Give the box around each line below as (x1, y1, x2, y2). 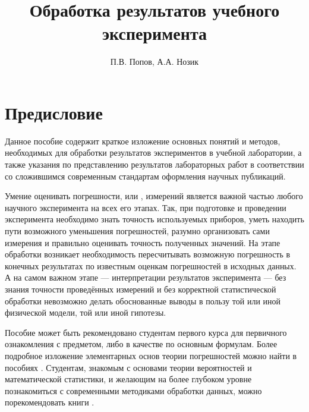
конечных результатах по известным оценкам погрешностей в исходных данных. (5, 259, 297, 272)
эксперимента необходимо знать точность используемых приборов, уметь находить (5, 213, 304, 225)
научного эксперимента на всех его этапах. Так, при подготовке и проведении (5, 201, 286, 213)
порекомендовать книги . (5, 396, 94, 408)
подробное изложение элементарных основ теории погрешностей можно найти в (5, 349, 297, 361)
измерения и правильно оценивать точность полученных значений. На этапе (5, 236, 280, 249)
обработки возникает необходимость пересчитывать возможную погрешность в (5, 248, 291, 260)
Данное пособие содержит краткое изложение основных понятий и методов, (5, 134, 280, 147)
